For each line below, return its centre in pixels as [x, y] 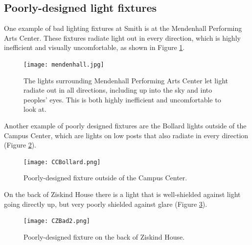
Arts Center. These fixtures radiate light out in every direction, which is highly [122, 37]
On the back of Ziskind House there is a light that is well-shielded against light [122, 194]
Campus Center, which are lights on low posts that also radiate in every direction [126, 135]
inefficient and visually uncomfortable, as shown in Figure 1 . [94, 47]
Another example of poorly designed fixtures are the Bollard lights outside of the [125, 126]
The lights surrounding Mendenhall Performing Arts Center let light [126, 80]
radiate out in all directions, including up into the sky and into [118, 90]
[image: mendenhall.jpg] [64, 64]
